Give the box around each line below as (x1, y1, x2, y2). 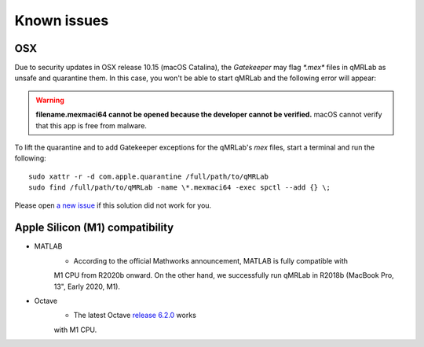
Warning (35, 95, 64, 105)
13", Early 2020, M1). (53, 282, 121, 291)
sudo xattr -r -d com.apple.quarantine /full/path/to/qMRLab (28, 172, 269, 181)
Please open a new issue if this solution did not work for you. (14, 201, 212, 210)
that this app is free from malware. (35, 120, 147, 130)
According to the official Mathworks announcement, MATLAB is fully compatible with (73, 256, 349, 265)
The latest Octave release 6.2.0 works (73, 311, 196, 320)
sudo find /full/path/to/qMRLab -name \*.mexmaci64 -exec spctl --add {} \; (28, 183, 331, 192)
